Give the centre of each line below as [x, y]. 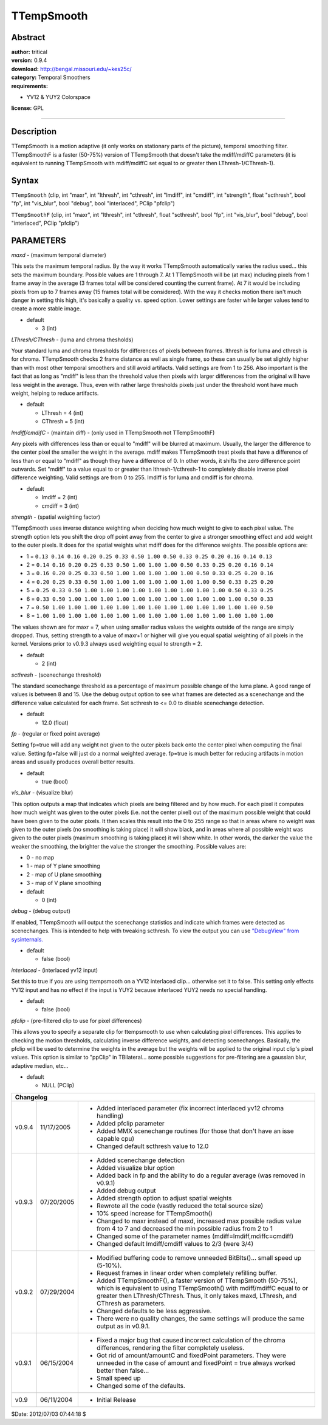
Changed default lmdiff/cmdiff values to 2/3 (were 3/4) [175, 1243]
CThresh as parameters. [131, 1303]
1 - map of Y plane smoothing [63, 866]
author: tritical [29, 52]
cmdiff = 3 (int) [60, 506]
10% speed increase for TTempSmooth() [154, 1213]
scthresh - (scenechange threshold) [56, 675]
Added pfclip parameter [131, 1123]
